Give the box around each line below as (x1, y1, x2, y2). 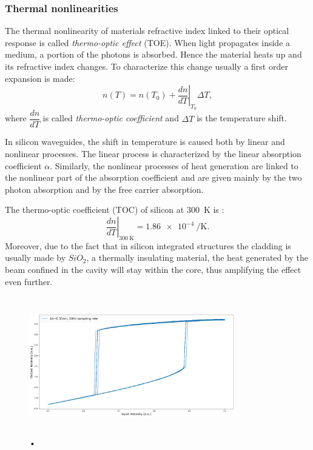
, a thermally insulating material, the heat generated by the (86, 251, 308, 264)
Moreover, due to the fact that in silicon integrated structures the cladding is (5, 239, 291, 252)
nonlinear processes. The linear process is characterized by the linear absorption (5, 147, 301, 160)
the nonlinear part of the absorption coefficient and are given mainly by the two (5, 171, 302, 184)
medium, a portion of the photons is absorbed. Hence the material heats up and (5, 48, 302, 61)
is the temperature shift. (197, 112, 287, 124)
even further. (5, 275, 53, 287)
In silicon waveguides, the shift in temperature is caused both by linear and (5, 135, 285, 148)
